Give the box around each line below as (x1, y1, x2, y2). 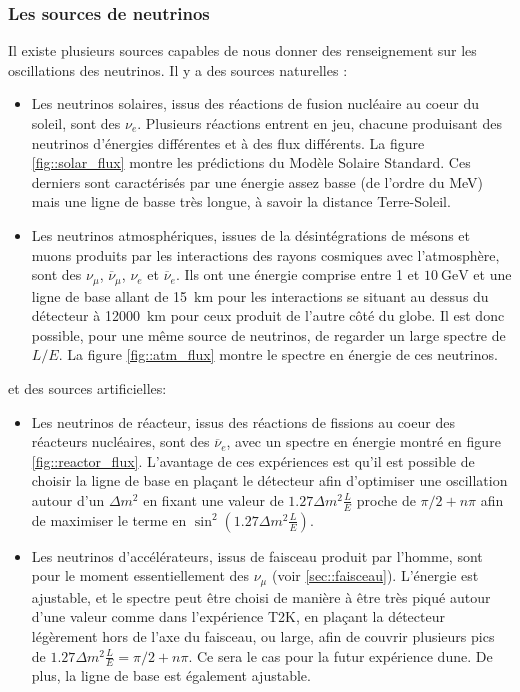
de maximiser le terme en (31, 509, 187, 530)
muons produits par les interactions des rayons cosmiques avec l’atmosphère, (31, 244, 500, 265)
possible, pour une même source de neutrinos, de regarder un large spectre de (31, 324, 506, 345)
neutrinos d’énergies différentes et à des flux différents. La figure (31, 132, 425, 153)
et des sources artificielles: (8, 377, 167, 398)
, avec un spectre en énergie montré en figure (226, 431, 501, 452)
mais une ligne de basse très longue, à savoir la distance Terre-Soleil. (31, 191, 451, 212)
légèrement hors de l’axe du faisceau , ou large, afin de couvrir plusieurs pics (31, 626, 495, 647)
